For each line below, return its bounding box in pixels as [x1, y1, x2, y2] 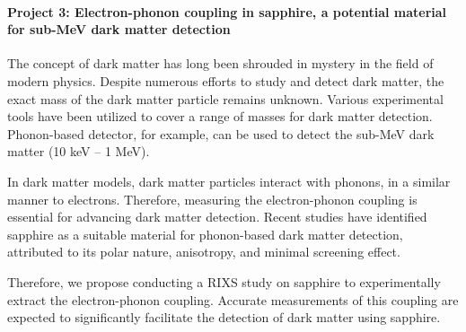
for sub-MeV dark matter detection [7, 20, 231, 39]
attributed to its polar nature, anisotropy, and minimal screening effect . [7, 242, 400, 261]
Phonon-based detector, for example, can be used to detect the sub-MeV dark [7, 124, 435, 143]
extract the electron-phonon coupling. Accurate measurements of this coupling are [7, 290, 459, 309]
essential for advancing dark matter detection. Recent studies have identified [7, 207, 427, 226]
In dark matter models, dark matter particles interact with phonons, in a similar [7, 171, 451, 190]
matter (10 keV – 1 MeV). [7, 142, 150, 161]
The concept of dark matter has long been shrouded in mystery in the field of [7, 54, 434, 73]
